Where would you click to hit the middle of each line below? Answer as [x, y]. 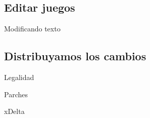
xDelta [14, 111]
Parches [16, 94]
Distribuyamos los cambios [75, 56]
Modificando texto [32, 29]
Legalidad [19, 77]
